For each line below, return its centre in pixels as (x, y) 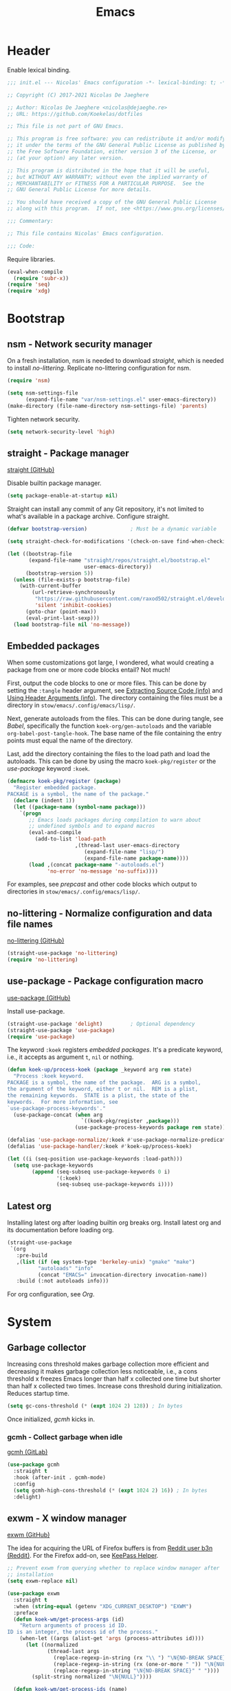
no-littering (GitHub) (36, 941)
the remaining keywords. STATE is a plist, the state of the (98, 1095)
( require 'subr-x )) (41, 278)
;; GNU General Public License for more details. (80, 190)
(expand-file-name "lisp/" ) (124, 852)
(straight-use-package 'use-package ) (61, 1030)
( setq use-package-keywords (54, 1165)
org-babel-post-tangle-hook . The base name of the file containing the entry (114, 733)
